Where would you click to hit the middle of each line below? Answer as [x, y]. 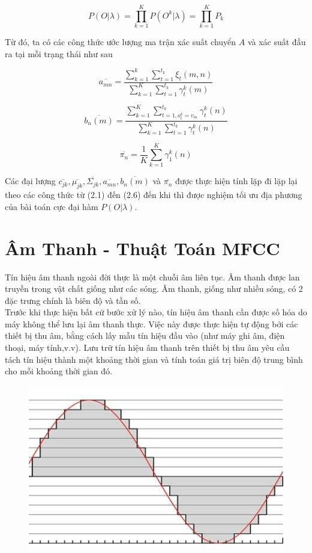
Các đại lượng [30, 181]
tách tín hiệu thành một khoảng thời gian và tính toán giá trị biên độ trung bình [154, 359]
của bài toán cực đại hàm [52, 206]
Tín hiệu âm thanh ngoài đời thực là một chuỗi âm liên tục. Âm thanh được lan [152, 276]
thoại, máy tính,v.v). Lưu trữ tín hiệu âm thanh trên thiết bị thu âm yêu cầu [147, 348]
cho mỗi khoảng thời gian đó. [58, 371]
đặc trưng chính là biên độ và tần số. [73, 300]
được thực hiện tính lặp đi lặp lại [236, 181]
